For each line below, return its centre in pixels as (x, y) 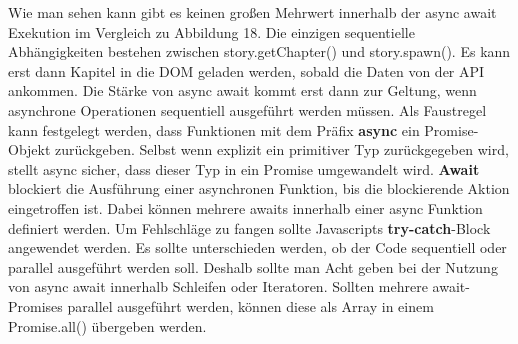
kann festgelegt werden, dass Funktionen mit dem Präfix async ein (214, 129)
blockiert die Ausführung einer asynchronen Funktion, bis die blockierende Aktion (259, 188)
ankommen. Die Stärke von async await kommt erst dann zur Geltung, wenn (242, 90)
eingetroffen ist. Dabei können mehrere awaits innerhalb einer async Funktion (245, 207)
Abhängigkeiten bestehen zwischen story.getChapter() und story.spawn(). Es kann (259, 51)
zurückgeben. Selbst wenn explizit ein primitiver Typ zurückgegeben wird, (282, 149)
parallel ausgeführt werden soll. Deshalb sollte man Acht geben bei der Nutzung (253, 266)
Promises (35, 305)
